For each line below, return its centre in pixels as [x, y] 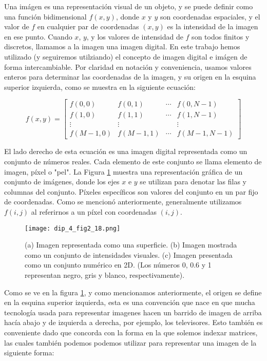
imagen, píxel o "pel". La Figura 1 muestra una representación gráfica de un [123, 171]
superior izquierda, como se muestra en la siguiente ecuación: [100, 87]
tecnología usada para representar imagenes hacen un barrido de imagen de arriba [133, 312]
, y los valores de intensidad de [135, 36]
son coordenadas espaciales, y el [210, 16]
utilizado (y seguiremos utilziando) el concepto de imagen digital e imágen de [126, 56]
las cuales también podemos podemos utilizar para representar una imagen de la [130, 342]
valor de [17, 26]
